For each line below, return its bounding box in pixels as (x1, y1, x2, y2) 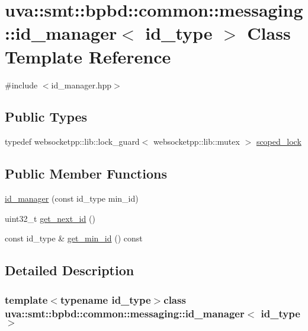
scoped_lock (256, 135, 301, 148)
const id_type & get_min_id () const (5, 232, 143, 244)
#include (5, 78, 38, 91)
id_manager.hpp (51, 78, 112, 91)
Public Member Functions (5, 164, 167, 183)
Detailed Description (5, 261, 134, 279)
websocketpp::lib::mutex (153, 135, 240, 148)
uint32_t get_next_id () (5, 212, 95, 224)
